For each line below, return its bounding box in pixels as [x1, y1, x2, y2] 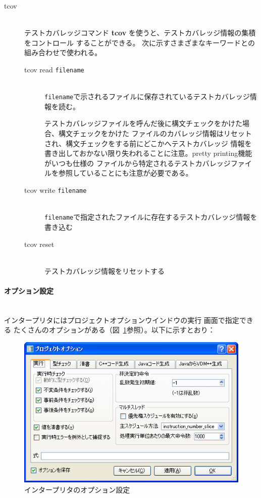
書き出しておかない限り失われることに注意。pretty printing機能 [44, 148, 252, 158]
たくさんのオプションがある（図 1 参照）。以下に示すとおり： [13, 324, 215, 335]
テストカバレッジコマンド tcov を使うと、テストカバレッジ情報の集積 [24, 27, 256, 38]
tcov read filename [24, 64, 84, 74]
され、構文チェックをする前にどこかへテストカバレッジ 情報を [44, 138, 252, 148]
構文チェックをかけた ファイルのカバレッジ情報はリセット [58, 128, 252, 139]
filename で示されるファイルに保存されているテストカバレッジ [44, 91, 250, 102]
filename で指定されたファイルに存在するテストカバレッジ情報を [44, 212, 257, 222]
